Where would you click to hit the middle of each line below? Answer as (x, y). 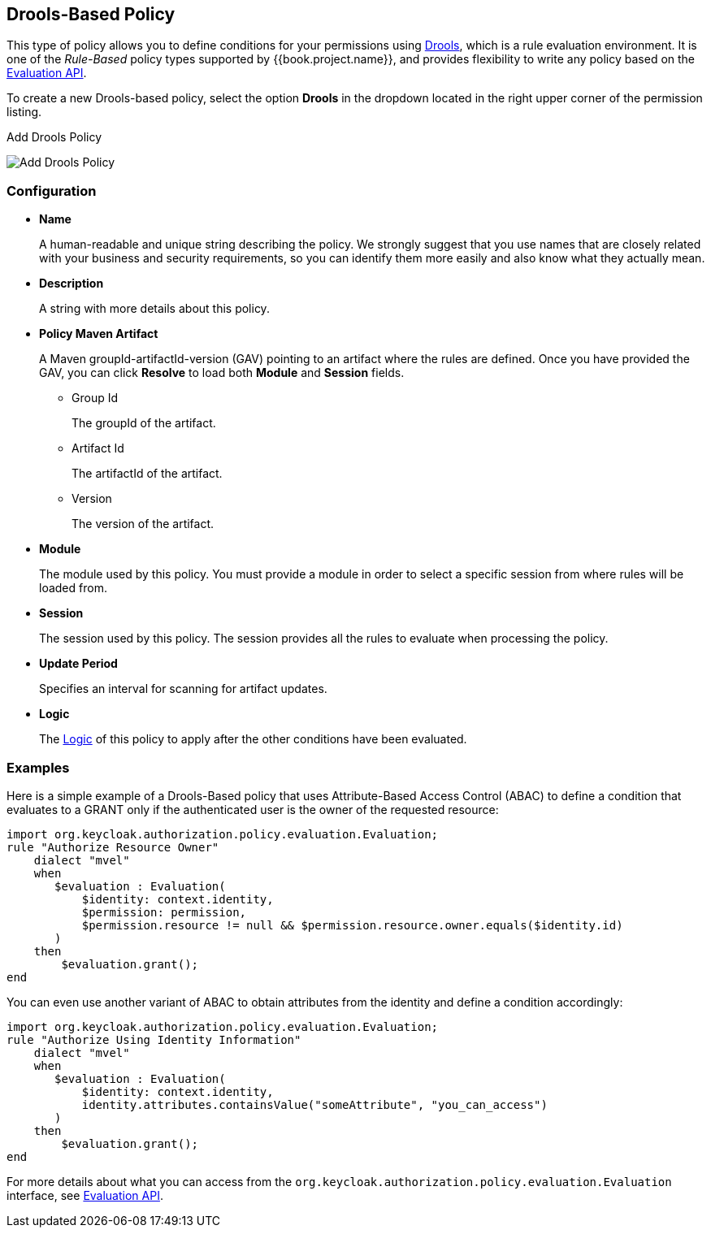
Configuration (52, 191)
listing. (24, 112)
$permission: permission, (164, 912)
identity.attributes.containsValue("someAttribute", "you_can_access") (314, 1104)
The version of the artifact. (143, 524)
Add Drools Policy (54, 137)
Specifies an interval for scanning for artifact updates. (183, 689)
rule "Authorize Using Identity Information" (154, 1039)
